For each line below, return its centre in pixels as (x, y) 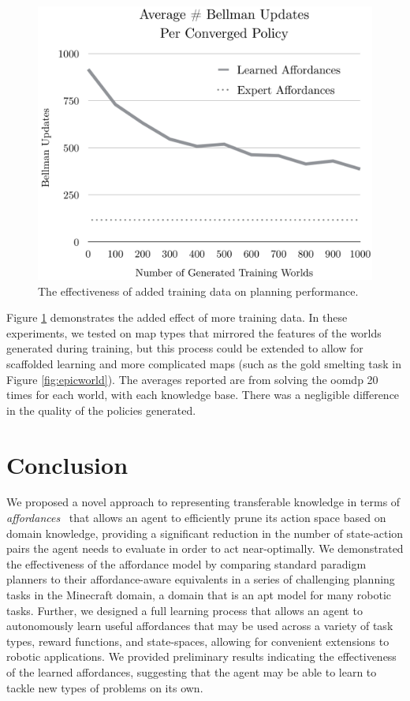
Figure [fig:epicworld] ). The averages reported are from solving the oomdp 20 (192, 379)
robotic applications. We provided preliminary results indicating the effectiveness (201, 656)
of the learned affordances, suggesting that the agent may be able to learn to (192, 671)
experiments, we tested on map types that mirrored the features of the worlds (194, 332)
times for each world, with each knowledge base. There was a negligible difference (203, 395)
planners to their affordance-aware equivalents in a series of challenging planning (201, 579)
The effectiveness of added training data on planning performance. (198, 291)
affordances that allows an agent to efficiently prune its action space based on (196, 518)
